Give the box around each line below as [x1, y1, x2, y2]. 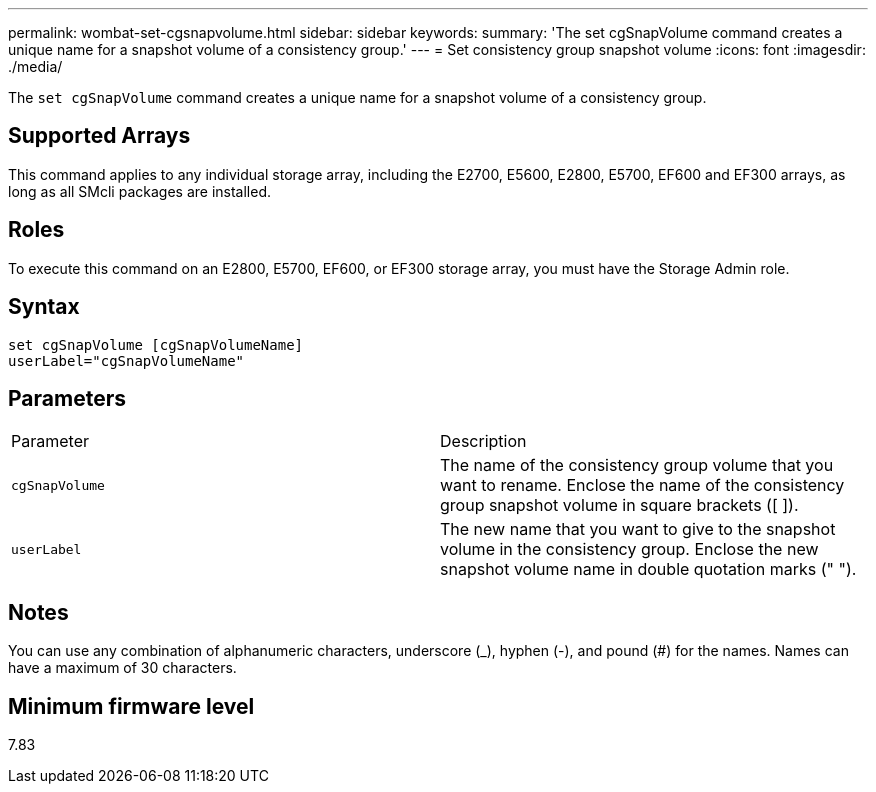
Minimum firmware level [8, 693, 255, 719]
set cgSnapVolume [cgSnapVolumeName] [8, 336, 304, 353]
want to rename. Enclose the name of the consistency [440, 475, 845, 496]
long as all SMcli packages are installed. [8, 182, 271, 200]
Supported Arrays [8, 123, 191, 149]
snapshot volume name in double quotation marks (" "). [440, 559, 857, 580]
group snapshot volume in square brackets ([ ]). [440, 495, 799, 516]
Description [440, 431, 527, 452]
